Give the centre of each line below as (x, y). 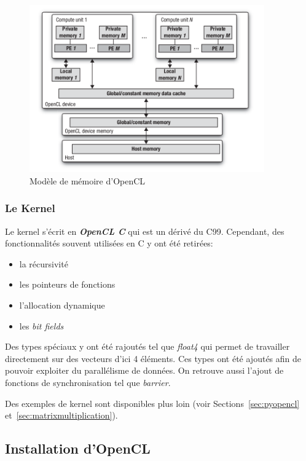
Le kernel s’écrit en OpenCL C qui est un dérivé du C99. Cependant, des (145, 231)
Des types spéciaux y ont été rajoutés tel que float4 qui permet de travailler (147, 346)
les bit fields (41, 325)
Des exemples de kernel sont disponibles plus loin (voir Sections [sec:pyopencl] (152, 403)
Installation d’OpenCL (78, 448)
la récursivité (44, 263)
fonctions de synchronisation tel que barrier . (88, 382)
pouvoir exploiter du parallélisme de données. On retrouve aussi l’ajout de (144, 370)
